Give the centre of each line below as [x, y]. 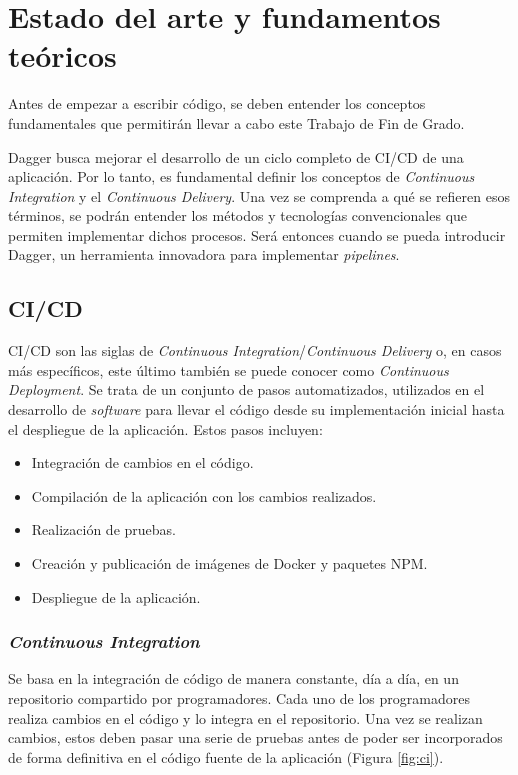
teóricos [62, 55]
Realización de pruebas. [103, 529]
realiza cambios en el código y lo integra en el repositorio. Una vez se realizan [245, 717]
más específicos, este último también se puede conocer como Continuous [228, 369]
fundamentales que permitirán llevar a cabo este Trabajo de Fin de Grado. [236, 122]
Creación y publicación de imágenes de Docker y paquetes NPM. [229, 563]
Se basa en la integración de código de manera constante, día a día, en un [233, 678]
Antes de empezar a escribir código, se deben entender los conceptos [217, 103]
